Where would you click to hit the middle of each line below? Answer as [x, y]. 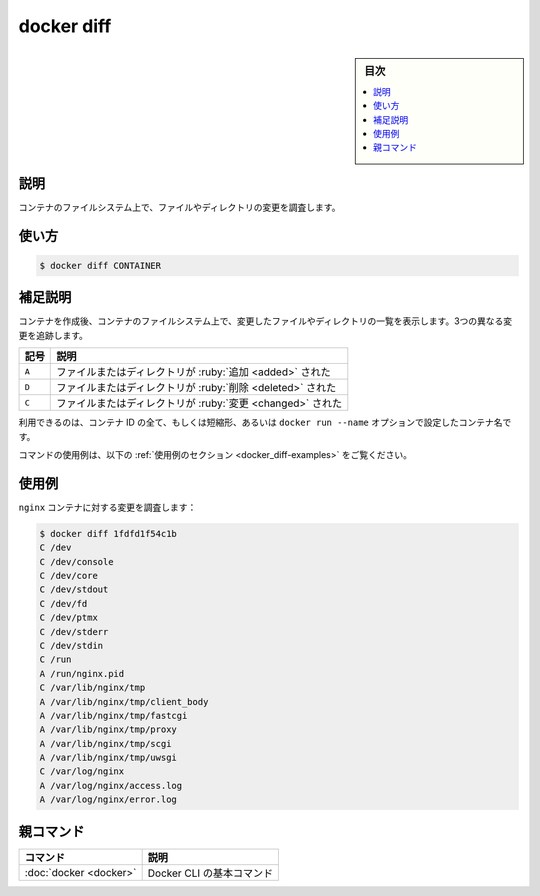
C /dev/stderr [74, 631]
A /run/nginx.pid [82, 673]
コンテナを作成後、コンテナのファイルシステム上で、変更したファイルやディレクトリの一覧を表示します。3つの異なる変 [265, 321]
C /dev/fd [63, 603]
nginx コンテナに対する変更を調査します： [107, 507]
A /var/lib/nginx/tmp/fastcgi [113, 715]
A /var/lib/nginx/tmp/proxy [108, 729]
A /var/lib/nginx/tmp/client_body [124, 701]
